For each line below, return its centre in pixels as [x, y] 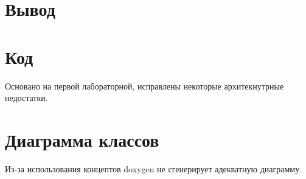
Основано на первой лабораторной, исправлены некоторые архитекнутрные [144, 86]
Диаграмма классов [82, 139]
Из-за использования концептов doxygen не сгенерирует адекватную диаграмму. [154, 168]
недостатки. [26, 98]
